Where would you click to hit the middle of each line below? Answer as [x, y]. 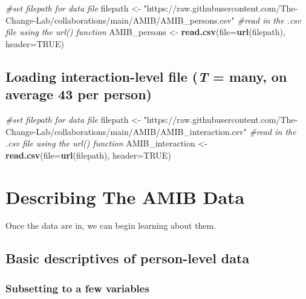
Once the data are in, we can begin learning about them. [111, 225]
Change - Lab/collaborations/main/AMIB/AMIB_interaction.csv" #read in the [151, 131]
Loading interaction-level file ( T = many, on [146, 76]
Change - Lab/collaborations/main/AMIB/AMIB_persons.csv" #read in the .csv [153, 20]
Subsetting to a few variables [77, 288]
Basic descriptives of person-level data [128, 258]
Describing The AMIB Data [125, 196]
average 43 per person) [79, 94]
